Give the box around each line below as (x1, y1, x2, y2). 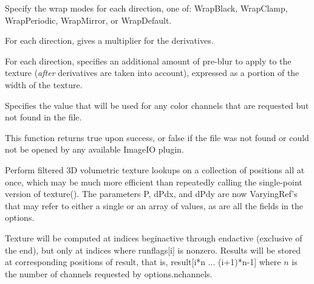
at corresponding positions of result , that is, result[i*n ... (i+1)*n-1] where (5, 255, 281, 268)
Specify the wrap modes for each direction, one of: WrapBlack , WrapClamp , (5, 2, 288, 14)
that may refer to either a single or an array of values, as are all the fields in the (5, 199, 303, 212)
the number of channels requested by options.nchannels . (5, 267, 213, 280)
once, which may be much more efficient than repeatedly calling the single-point (5, 175, 302, 188)
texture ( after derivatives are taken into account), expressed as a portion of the (5, 66, 299, 79)
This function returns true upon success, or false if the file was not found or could (5, 131, 309, 144)
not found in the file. (5, 111, 82, 123)
